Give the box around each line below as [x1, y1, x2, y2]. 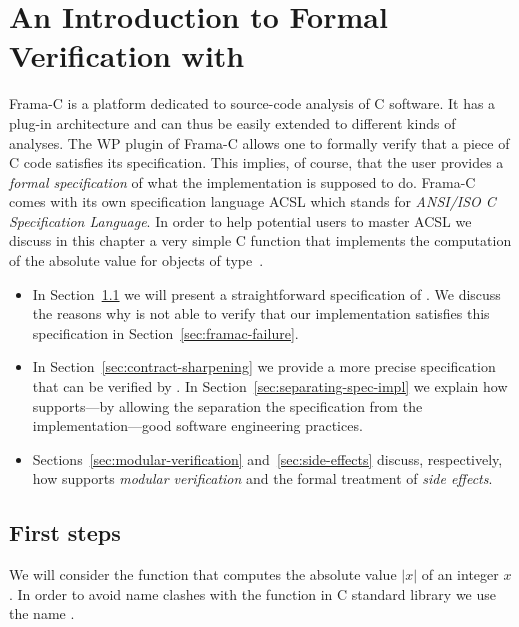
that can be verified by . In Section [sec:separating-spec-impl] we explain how [32, 376, 508, 397]
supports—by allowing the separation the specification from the [32, 395, 423, 416]
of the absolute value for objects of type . [9, 250, 264, 271]
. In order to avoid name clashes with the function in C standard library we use [9, 583, 497, 604]
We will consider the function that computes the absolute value [9, 564, 397, 585]
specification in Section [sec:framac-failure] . [32, 322, 299, 343]
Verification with [9, 35, 245, 76]
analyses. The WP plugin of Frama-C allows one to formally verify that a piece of [9, 132, 510, 153]
